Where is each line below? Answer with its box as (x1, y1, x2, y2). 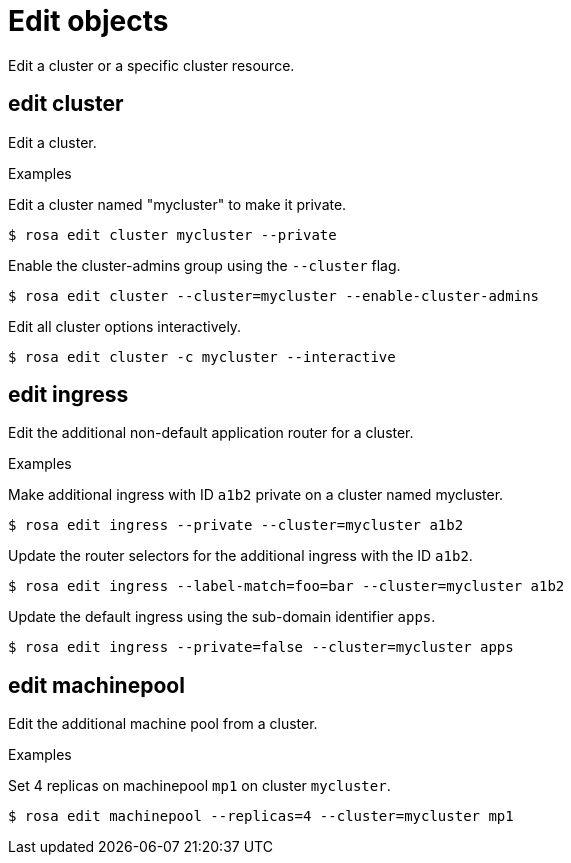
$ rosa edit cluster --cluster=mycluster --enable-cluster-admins (8, 287, 540, 304)
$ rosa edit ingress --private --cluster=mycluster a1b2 (8, 517, 464, 534)
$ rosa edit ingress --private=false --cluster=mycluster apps (8, 639, 514, 656)
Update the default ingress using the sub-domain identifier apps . (8, 608, 436, 626)
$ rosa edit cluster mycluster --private (8, 226, 337, 243)
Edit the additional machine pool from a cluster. (8, 715, 318, 733)
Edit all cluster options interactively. (8, 317, 242, 335)
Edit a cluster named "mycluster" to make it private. (8, 195, 347, 213)
